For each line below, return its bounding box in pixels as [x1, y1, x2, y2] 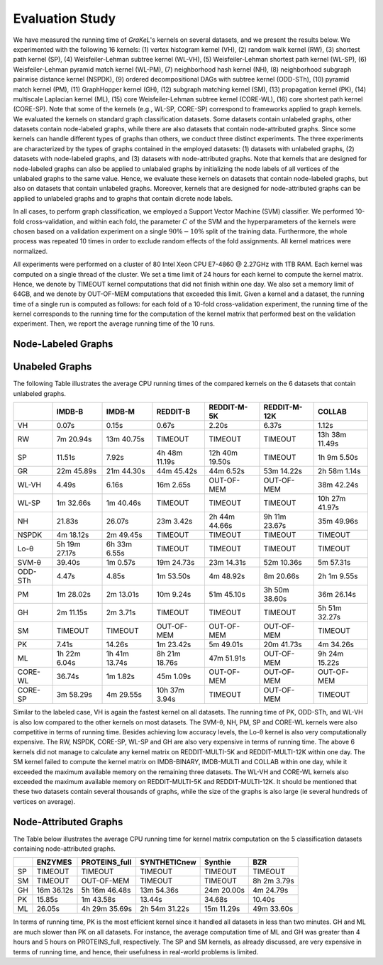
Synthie [204, 857, 231, 867]
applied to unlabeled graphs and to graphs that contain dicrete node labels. [13, 194, 233, 202]
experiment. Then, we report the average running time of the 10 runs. [13, 319, 216, 328]
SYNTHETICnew [139, 857, 196, 867]
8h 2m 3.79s [252, 876, 294, 886]
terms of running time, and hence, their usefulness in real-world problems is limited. [13, 947, 259, 956]
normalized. [13, 247, 48, 255]
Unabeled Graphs [13, 360, 92, 373]
